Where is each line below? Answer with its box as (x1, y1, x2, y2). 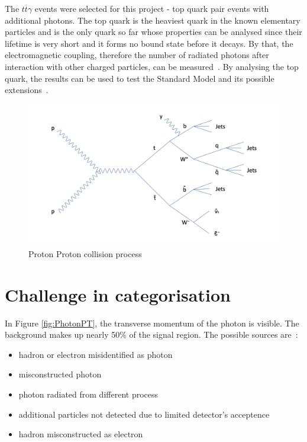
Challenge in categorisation (5, 282, 231, 306)
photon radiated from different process (18, 387, 159, 400)
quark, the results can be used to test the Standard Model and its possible (5, 72, 274, 84)
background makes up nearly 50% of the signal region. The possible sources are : (5, 328, 298, 341)
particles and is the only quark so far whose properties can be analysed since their (5, 25, 302, 38)
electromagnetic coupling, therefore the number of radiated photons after (5, 49, 269, 61)
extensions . (5, 84, 49, 96)
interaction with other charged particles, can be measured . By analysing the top (5, 60, 299, 72)
